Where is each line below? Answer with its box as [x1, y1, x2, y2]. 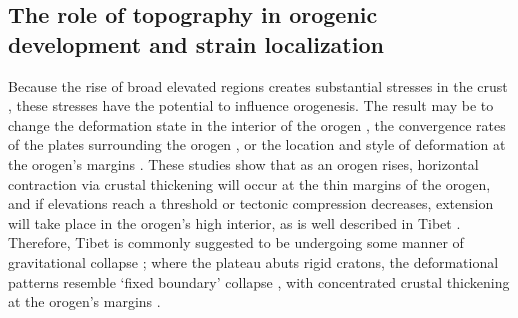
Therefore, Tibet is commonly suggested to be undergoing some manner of [8, 232, 464, 253]
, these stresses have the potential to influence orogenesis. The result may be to [8, 95, 494, 116]
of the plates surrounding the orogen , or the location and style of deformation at [8, 134, 506, 155]
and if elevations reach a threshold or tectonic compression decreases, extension [8, 193, 494, 214]
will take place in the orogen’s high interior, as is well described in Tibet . [8, 212, 461, 233]
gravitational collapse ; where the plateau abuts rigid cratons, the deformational [8, 251, 499, 272]
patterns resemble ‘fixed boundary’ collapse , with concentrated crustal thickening [8, 271, 510, 292]
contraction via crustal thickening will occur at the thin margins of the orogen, [8, 173, 491, 194]
